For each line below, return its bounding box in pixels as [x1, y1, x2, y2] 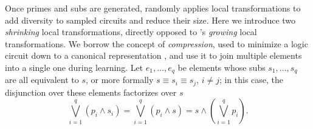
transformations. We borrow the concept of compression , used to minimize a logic [5, 37, 308, 50]
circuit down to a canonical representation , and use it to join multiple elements [5, 49, 302, 62]
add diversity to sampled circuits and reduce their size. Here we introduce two [5, 13, 296, 26]
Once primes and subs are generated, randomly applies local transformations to [5, 2, 301, 14]
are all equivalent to [5, 73, 79, 86]
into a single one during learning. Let [5, 61, 143, 73]
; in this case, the [219, 73, 284, 86]
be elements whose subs [177, 61, 266, 73]
